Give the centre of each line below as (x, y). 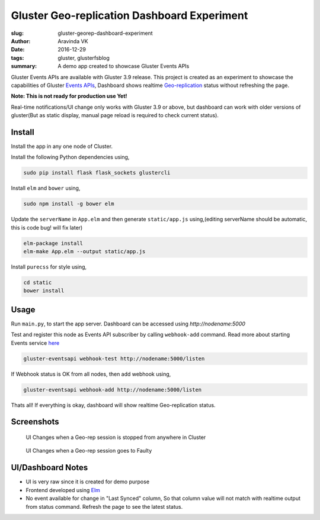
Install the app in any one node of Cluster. (62, 146)
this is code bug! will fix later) (47, 227)
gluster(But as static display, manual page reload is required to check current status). (115, 115)
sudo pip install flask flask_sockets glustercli (97, 173)
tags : (17, 58)
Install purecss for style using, (49, 267)
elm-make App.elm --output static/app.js (84, 252)
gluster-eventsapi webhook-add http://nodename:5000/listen (113, 390)
